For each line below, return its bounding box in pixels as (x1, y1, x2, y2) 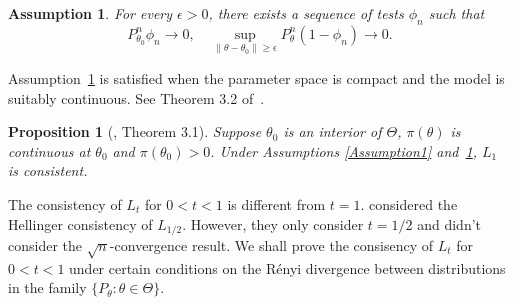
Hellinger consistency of (8, 213, 153, 234)
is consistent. (8, 160, 88, 181)
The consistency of (8, 193, 122, 214)
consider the (8, 235, 83, 256)
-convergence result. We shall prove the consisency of (109, 235, 434, 256)
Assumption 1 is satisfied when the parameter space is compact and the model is (8, 68, 505, 89)
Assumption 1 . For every (8, 3, 173, 23)
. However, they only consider (182, 213, 364, 234)
